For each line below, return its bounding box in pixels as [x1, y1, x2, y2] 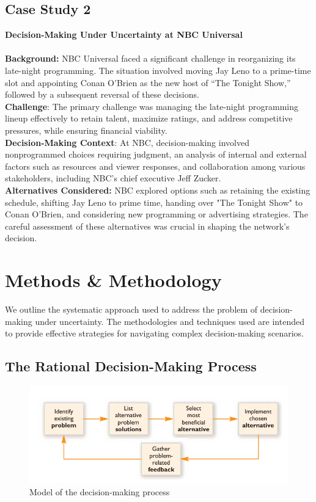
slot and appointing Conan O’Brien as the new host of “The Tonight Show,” [5, 76, 291, 89]
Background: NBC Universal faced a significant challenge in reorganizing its [5, 52, 296, 65]
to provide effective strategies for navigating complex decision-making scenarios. [5, 327, 304, 340]
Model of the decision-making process [29, 485, 170, 498]
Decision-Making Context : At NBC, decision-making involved [5, 136, 249, 148]
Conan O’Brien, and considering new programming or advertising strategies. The [5, 208, 308, 220]
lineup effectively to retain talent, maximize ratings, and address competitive [5, 112, 293, 125]
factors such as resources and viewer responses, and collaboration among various [5, 159, 306, 172]
